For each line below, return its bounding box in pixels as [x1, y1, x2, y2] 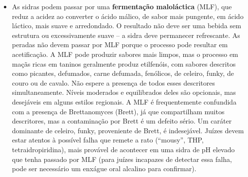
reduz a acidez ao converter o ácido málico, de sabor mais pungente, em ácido [12, 11, 244, 21]
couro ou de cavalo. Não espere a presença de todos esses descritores [12, 77, 215, 88]
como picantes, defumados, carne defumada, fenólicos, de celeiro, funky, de [12, 68, 234, 78]
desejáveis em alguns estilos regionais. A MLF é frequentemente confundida [12, 96, 237, 106]
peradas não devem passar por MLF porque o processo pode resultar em [12, 39, 228, 50]
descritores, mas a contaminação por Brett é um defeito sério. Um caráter [12, 116, 232, 126]
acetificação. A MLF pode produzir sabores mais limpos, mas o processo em [12, 49, 238, 59]
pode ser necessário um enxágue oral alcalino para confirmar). [12, 163, 196, 174]
